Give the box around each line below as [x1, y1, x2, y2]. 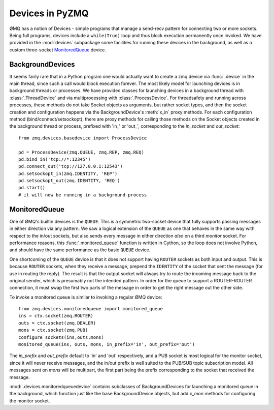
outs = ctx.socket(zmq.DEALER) [18, 320, 96, 326]
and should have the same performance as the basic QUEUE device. [9, 247, 151, 253]
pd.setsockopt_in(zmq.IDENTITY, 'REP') [18, 170, 118, 177]
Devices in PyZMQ [9, 8, 89, 19]
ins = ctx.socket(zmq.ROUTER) [18, 313, 94, 319]
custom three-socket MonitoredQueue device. [9, 46, 106, 53]
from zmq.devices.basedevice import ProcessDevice [18, 135, 147, 141]
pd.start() [18, 185, 46, 191]
